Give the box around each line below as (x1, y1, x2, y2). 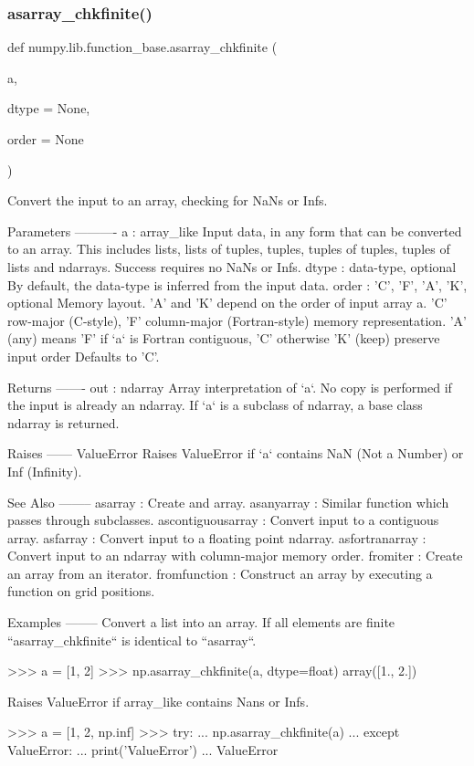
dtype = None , (7, 99, 90, 118)
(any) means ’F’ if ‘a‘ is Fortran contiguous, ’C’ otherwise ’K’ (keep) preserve (7, 329, 440, 348)
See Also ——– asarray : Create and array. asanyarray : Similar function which (7, 492, 449, 511)
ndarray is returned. (7, 413, 120, 432)
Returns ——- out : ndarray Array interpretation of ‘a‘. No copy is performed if (7, 377, 452, 396)
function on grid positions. (7, 582, 155, 601)
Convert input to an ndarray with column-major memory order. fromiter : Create (7, 546, 463, 565)
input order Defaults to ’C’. (7, 346, 160, 365)
